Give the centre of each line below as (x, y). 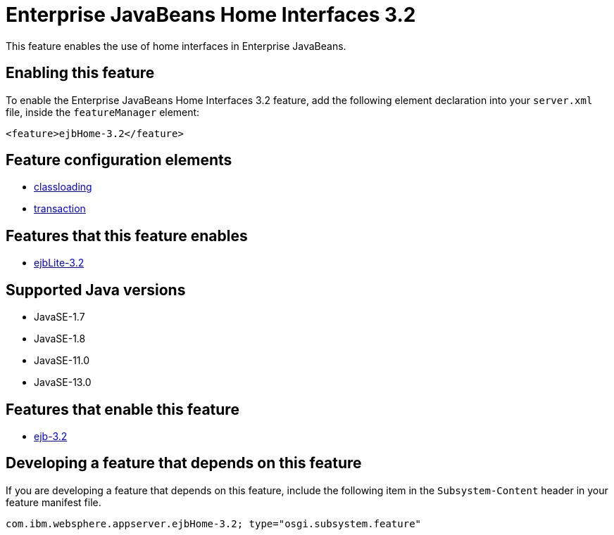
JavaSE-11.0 (62, 361)
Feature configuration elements (119, 160)
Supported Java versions (96, 290)
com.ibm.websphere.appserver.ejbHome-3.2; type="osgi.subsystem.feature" (214, 523)
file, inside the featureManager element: (103, 112)
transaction (60, 209)
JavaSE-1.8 (60, 339)
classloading (63, 187)
